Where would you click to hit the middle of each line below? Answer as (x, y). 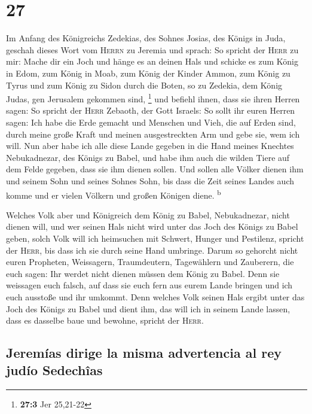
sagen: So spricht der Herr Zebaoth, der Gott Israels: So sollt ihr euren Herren (151, 110)
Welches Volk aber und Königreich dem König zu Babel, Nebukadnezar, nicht (148, 214)
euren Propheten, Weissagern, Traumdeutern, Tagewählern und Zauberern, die (150, 262)
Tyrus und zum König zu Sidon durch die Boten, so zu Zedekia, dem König (144, 85)
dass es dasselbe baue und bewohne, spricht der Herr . (105, 320)
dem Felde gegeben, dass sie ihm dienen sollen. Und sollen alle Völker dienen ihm (155, 169)
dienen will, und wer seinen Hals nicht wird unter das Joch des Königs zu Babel (152, 226)
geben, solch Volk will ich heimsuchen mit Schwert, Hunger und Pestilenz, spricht (155, 238)
